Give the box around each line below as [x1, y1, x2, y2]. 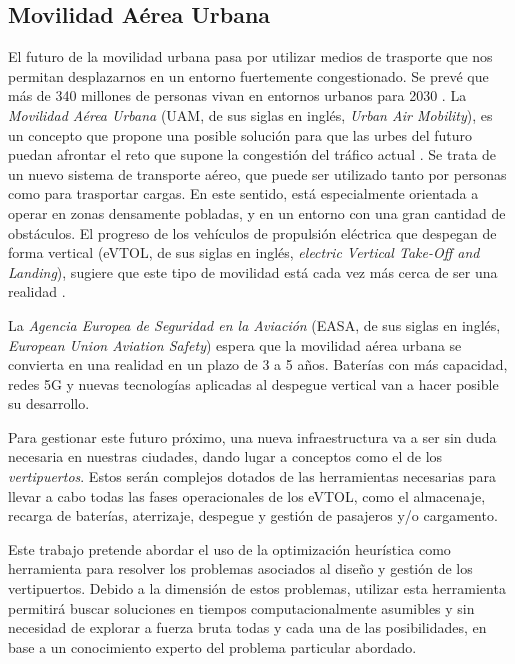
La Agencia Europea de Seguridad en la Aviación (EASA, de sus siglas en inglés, [8, 314, 501, 335]
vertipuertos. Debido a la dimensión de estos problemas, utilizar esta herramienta [8, 578, 506, 599]
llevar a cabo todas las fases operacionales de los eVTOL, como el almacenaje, [8, 485, 486, 506]
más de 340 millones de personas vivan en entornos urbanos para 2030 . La [8, 85, 467, 106]
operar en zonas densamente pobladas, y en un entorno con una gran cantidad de [8, 202, 506, 223]
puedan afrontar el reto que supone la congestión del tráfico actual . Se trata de [8, 144, 497, 165]
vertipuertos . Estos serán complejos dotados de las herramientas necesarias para [8, 466, 496, 487]
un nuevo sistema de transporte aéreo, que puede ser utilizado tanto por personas [8, 163, 507, 184]
